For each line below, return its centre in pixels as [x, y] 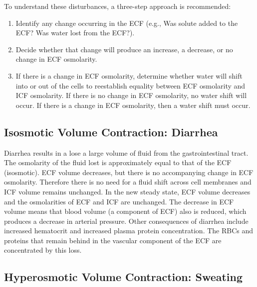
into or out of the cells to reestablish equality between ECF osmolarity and [130, 85]
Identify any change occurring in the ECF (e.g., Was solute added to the [127, 23]
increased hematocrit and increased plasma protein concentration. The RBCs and [129, 231]
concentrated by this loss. [43, 250]
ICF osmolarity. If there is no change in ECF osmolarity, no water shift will [131, 95]
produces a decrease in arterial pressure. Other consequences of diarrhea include [126, 221]
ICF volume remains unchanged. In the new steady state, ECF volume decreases [127, 191]
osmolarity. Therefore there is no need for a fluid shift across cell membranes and [128, 182]
